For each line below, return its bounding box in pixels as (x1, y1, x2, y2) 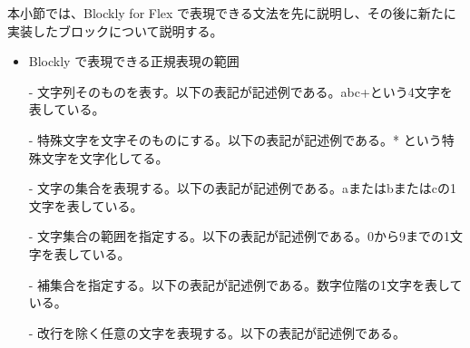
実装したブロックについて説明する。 (7, 21, 223, 40)
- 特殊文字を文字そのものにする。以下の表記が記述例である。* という (28, 130, 442, 149)
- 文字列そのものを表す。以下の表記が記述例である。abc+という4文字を (28, 82, 453, 101)
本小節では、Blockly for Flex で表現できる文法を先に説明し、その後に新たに (7, 4, 456, 22)
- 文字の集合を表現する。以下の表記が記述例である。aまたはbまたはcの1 (28, 179, 456, 198)
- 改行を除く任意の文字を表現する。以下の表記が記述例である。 (28, 323, 406, 342)
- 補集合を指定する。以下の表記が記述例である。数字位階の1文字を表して (28, 275, 463, 294)
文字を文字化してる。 (41, 148, 169, 167)
